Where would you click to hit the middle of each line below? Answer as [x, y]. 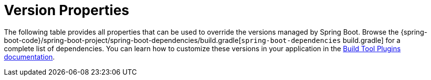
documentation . [30, 57]
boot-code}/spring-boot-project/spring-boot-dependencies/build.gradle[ [123, 40]
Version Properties [67, 10]
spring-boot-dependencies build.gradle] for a [321, 40]
